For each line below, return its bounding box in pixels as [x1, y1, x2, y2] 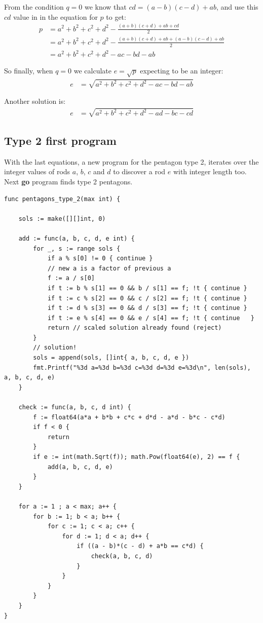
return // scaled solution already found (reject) [47, 324, 222, 332]
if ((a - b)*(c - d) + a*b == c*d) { [77, 542, 204, 550]
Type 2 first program [4, 132, 117, 148]
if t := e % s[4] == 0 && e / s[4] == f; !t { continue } [47, 314, 254, 322]
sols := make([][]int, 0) [18, 215, 106, 222]
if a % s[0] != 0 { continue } [47, 255, 153, 262]
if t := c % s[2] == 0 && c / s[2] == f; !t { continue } [47, 294, 247, 302]
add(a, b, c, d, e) [47, 463, 113, 471]
